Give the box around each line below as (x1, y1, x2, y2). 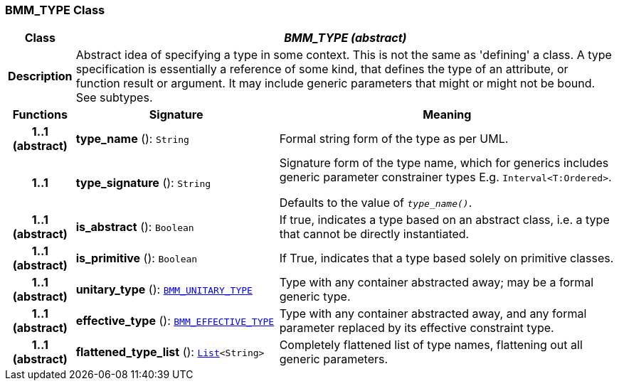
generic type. (279, 289, 351, 304)
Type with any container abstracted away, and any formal (279, 306, 587, 321)
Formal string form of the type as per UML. (279, 132, 509, 146)
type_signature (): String (75, 176, 211, 191)
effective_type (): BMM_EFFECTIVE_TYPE (75, 313, 275, 328)
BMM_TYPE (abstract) (284, 31, 407, 45)
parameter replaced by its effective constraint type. (279, 321, 554, 336)
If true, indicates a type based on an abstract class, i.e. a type (279, 213, 610, 227)
